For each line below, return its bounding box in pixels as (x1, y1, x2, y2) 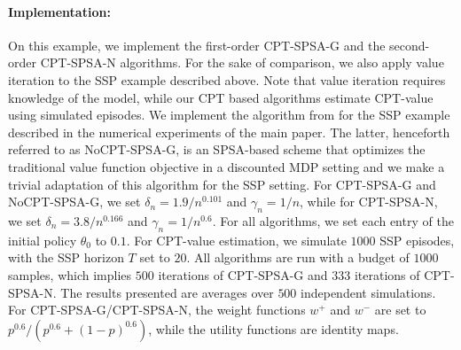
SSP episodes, (379, 230, 455, 249)
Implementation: (8, 2, 111, 20)
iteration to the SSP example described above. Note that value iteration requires (8, 70, 446, 89)
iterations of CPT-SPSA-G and (158, 265, 328, 284)
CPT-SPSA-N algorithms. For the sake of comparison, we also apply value (40, 53, 444, 72)
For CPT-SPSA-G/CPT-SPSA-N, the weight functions (8, 300, 306, 319)
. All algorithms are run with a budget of (186, 248, 410, 267)
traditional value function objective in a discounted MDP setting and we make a (8, 157, 445, 175)
